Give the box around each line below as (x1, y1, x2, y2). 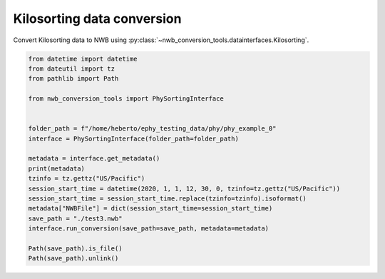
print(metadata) (28, 164, 86, 173)
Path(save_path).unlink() (28, 254, 119, 263)
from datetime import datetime (28, 54, 138, 63)
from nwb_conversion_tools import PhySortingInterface (28, 95, 224, 103)
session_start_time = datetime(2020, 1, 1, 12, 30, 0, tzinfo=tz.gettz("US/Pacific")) (28, 184, 341, 193)
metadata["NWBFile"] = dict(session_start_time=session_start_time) (28, 204, 273, 213)
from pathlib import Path (28, 75, 119, 83)
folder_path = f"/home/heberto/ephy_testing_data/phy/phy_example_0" (28, 125, 277, 133)
